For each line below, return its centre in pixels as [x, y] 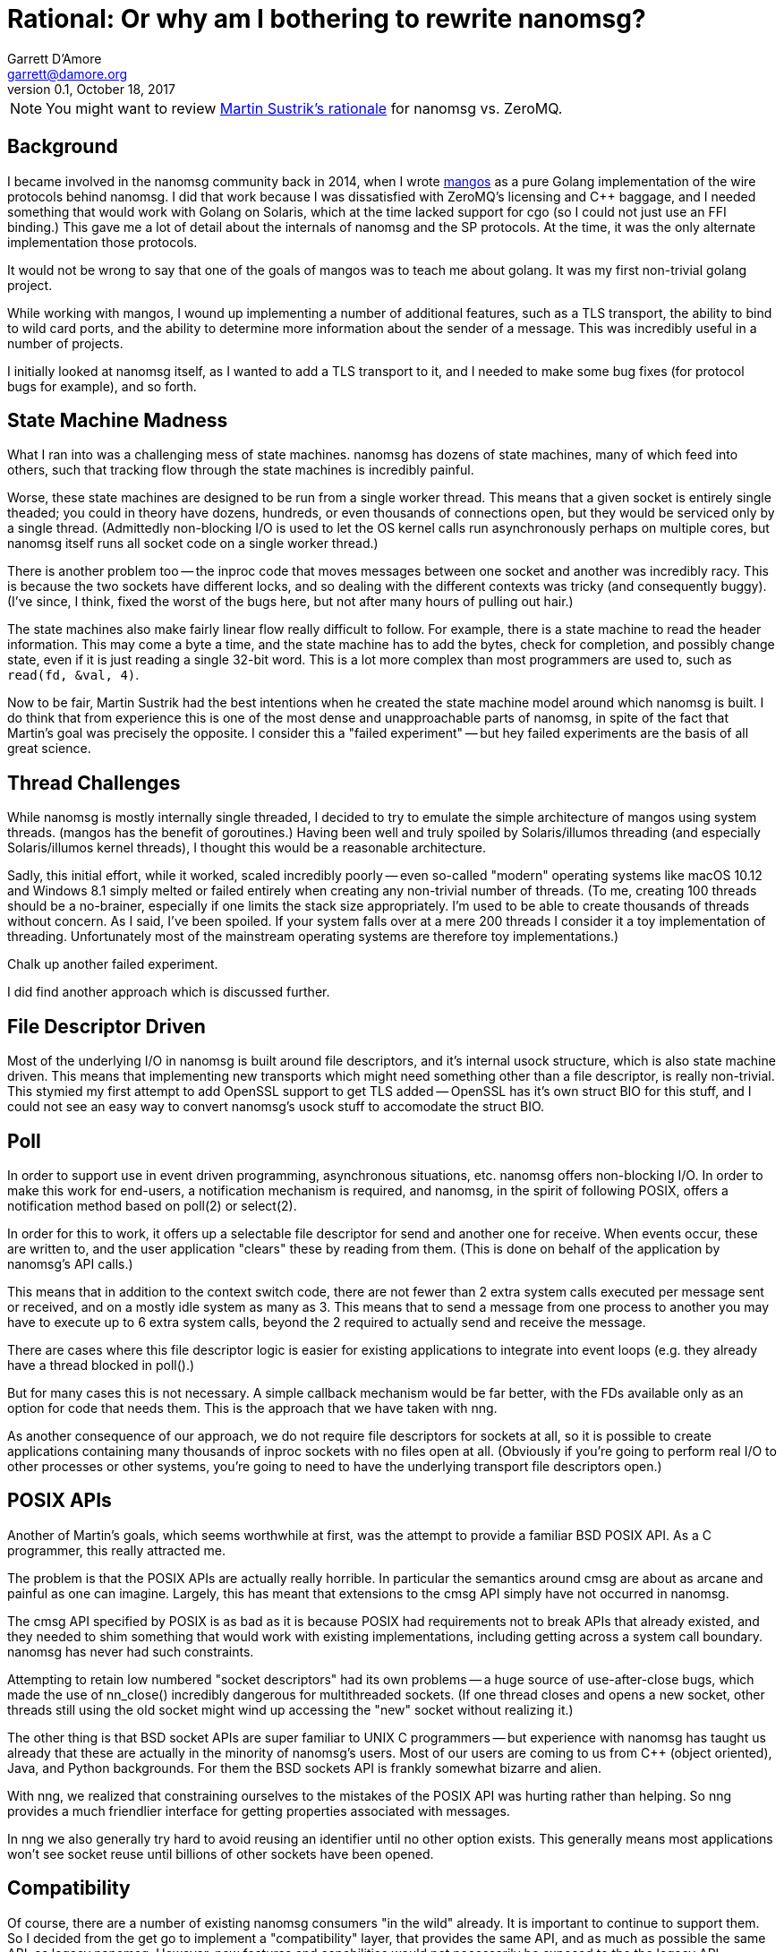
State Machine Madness [118, 421]
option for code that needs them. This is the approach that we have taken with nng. [252, 1408]
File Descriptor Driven [107, 1026]
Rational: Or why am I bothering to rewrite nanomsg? [327, 19]
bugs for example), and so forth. [102, 386]
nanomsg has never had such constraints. [131, 1651]
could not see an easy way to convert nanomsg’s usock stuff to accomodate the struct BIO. [276, 1107]
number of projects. [65, 343]
